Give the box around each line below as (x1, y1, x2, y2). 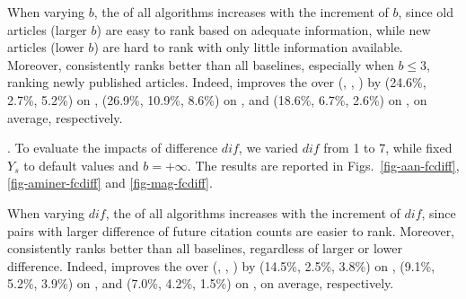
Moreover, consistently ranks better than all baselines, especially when (7, 55, 394, 74)
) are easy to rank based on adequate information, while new (96, 20, 431, 39)
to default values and (23, 155, 139, 174)
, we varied (238, 138, 298, 157)
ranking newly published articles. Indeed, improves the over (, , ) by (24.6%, (7, 73, 426, 92)
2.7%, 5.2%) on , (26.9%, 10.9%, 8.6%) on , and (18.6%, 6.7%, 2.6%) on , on (7, 90, 427, 109)
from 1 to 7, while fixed (323, 138, 453, 157)
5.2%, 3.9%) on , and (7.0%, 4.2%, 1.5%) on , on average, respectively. (7, 274, 394, 293)
